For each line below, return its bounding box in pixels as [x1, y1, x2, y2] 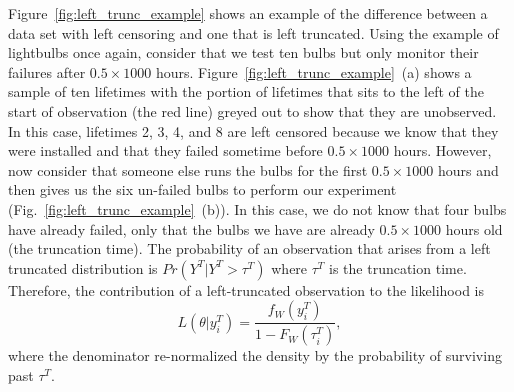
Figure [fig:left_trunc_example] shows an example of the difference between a [8, 3, 488, 23]
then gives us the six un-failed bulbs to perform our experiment [8, 179, 397, 200]
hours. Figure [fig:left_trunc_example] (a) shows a [155, 61, 472, 82]
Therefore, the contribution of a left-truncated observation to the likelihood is [8, 279, 484, 300]
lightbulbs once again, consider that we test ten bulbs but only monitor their [8, 42, 479, 63]
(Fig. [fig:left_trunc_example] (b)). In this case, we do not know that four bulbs [8, 198, 507, 219]
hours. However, [393, 140, 492, 161]
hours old [445, 218, 503, 239]
